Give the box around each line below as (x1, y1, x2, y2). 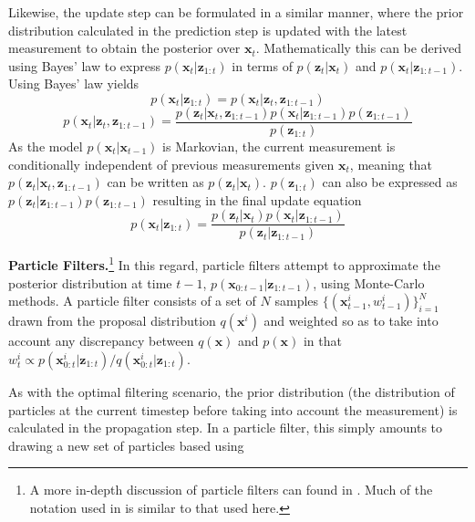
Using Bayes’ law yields (8, 74, 139, 93)
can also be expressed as (322, 172, 458, 192)
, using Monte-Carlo (313, 273, 425, 292)
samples (274, 291, 319, 310)
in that (303, 331, 342, 350)
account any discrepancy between (8, 331, 194, 350)
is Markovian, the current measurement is (162, 137, 396, 156)
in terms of (232, 56, 293, 75)
